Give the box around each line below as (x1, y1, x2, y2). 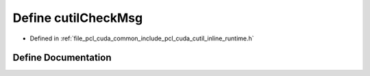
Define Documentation (12, 52, 112, 64)
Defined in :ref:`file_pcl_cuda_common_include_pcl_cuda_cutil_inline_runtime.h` (29, 34, 254, 42)
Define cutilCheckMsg (12, 10, 143, 25)
